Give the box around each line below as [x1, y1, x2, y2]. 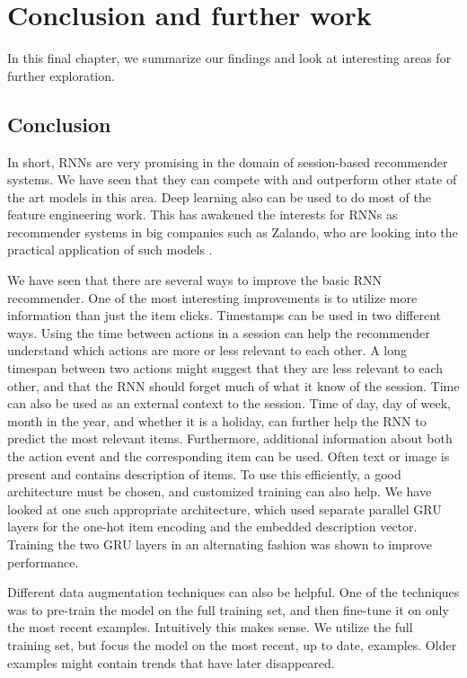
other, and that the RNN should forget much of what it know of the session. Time [7, 376, 460, 395]
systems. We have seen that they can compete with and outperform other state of [7, 170, 457, 189]
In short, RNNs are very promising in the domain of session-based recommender [7, 152, 448, 171]
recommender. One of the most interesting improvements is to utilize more [7, 288, 418, 307]
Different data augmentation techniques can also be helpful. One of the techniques [7, 583, 460, 602]
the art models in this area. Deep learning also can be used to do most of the [7, 187, 431, 206]
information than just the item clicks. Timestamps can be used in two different [7, 306, 442, 325]
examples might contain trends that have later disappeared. [7, 653, 335, 672]
